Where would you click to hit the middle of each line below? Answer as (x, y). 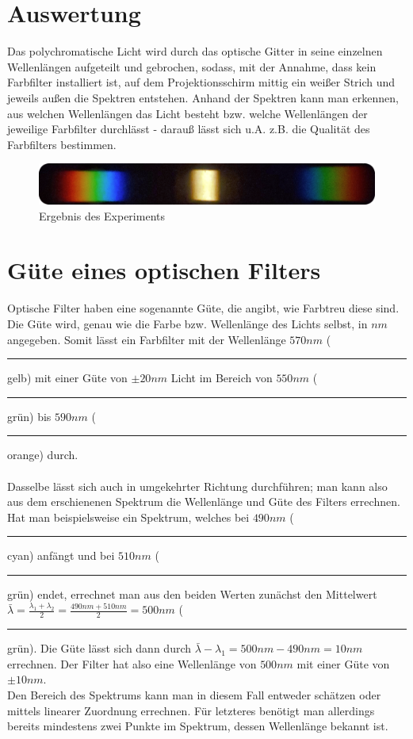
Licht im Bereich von (222, 378)
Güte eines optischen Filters (164, 270)
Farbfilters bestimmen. (62, 144)
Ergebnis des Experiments (102, 215)
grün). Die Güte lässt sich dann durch (99, 648)
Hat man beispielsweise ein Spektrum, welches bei (128, 517)
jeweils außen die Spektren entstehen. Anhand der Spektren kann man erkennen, (203, 97)
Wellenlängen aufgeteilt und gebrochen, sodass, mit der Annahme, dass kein (192, 66)
